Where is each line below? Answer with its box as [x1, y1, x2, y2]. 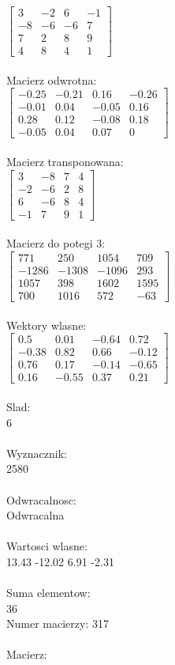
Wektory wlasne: [6, 316, 87, 333]
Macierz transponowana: [6, 153, 124, 170]
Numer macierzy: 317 [6, 615, 109, 632]
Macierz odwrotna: [6, 71, 97, 88]
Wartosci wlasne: [6, 538, 87, 554]
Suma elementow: [6, 584, 91, 601]
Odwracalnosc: [6, 491, 76, 508]
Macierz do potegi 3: [6, 235, 106, 251]
